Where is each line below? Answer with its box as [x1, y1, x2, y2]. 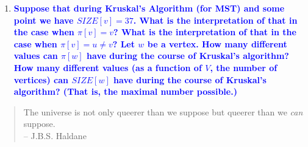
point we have [13, 13, 74, 26]
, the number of [210, 61, 278, 73]
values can [13, 49, 58, 62]
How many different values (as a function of [13, 61, 202, 73]
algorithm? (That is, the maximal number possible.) [13, 85, 237, 98]
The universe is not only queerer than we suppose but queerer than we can [23, 105, 303, 118]
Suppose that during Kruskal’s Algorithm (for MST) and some [13, 2, 285, 14]
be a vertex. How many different [147, 37, 287, 50]
